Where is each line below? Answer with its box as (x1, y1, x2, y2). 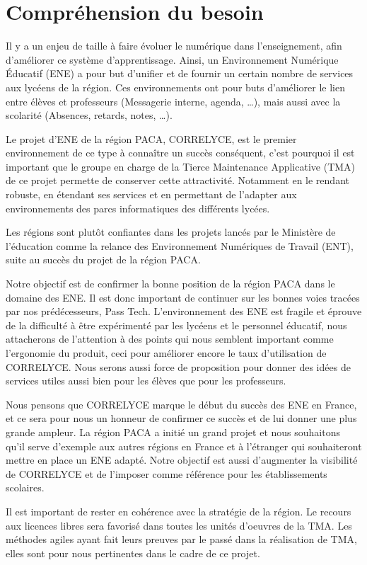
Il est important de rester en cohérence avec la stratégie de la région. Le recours (6, 503, 351, 518)
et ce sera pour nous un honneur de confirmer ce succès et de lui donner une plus (6, 411, 357, 426)
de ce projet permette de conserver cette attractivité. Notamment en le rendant (6, 173, 349, 188)
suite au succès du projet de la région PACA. (6, 252, 201, 267)
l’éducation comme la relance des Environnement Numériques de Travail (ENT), (6, 238, 354, 253)
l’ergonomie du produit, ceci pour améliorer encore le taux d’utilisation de (6, 346, 327, 360)
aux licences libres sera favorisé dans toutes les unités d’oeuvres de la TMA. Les (6, 518, 352, 532)
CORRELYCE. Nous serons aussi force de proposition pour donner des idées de (6, 359, 351, 374)
